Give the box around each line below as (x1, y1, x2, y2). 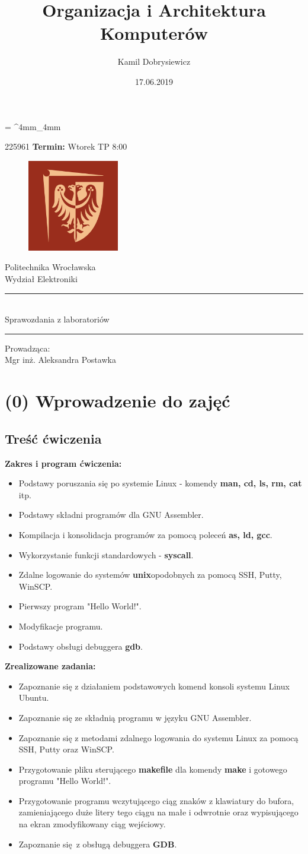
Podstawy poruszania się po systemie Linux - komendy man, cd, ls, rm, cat (18, 477, 302, 489)
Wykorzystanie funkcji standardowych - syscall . (18, 548, 194, 561)
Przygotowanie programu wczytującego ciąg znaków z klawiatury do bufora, (18, 794, 294, 806)
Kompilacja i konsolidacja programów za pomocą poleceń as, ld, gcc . (18, 528, 272, 540)
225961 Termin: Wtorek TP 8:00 (5, 140, 127, 153)
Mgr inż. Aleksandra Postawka (5, 353, 116, 366)
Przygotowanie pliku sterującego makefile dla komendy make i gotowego (18, 763, 287, 775)
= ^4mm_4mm (5, 120, 61, 132)
